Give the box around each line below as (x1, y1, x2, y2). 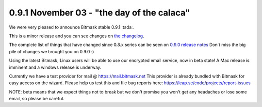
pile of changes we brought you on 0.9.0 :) (9, 48, 94, 54)
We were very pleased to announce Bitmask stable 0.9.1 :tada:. (9, 24, 134, 30)
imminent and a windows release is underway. (9, 64, 101, 70)
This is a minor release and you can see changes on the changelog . (9, 33, 144, 39)
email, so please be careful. (9, 96, 65, 102)
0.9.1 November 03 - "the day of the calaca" (9, 7, 190, 18)
